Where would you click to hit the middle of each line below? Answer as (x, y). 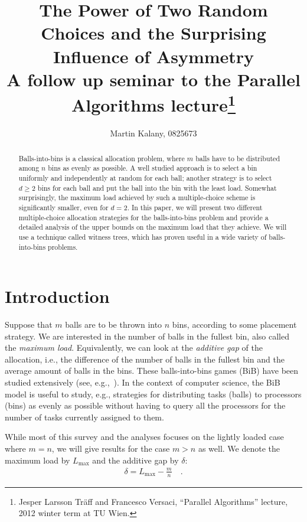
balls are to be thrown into (114, 324)
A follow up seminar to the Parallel (153, 79)
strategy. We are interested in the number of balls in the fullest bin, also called (147, 336)
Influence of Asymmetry (153, 56)
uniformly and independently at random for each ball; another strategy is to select (145, 177)
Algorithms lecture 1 (153, 103)
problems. (63, 247)
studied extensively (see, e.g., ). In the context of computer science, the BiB (143, 382)
